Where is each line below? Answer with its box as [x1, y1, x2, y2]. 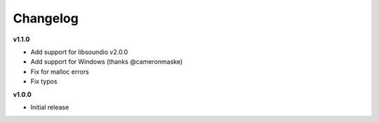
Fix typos [30, 77, 58, 86]
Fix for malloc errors [30, 67, 89, 76]
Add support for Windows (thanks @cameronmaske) [30, 57, 183, 66]
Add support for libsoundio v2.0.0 [30, 48, 128, 56]
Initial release [30, 102, 69, 111]
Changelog [13, 11, 79, 26]
